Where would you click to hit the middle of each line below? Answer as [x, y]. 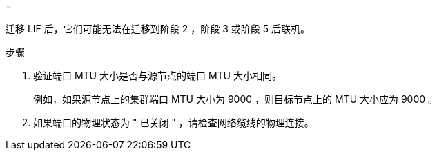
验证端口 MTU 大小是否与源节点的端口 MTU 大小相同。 [157, 76]
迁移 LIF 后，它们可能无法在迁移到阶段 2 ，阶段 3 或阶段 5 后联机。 [158, 29]
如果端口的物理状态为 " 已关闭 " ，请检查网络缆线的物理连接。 [174, 123]
